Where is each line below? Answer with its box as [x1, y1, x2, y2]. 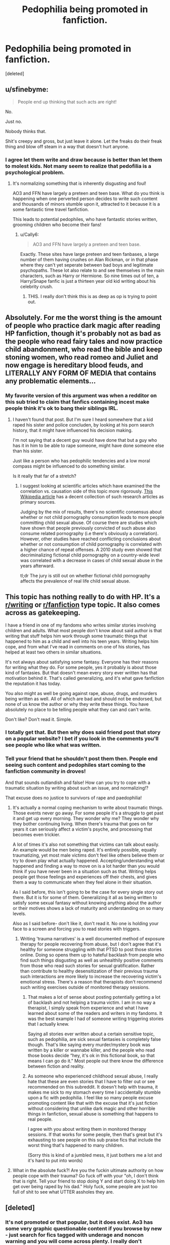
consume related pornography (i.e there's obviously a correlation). [20, 530, 159, 536]
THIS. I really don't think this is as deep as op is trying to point [27, 293, 157, 300]
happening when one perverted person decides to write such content [12, 195, 158, 202]
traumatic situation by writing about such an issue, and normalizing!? [5, 784, 149, 791]
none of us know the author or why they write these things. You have [5, 701, 149, 707]
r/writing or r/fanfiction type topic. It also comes [5, 601, 160, 609]
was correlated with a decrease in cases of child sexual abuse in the [20, 557, 163, 563]
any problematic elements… [5, 377, 96, 385]
